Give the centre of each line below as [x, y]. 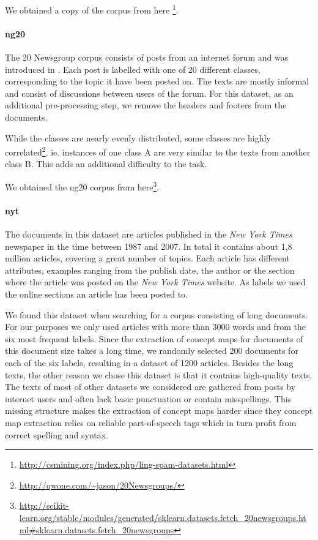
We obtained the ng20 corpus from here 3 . [82, 186]
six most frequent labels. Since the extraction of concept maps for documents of [154, 338]
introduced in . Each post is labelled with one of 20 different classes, [133, 69]
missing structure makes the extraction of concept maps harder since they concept [159, 411]
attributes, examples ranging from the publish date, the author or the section [150, 270]
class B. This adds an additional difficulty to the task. [106, 164]
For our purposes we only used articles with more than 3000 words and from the [156, 327]
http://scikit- [44, 505]
